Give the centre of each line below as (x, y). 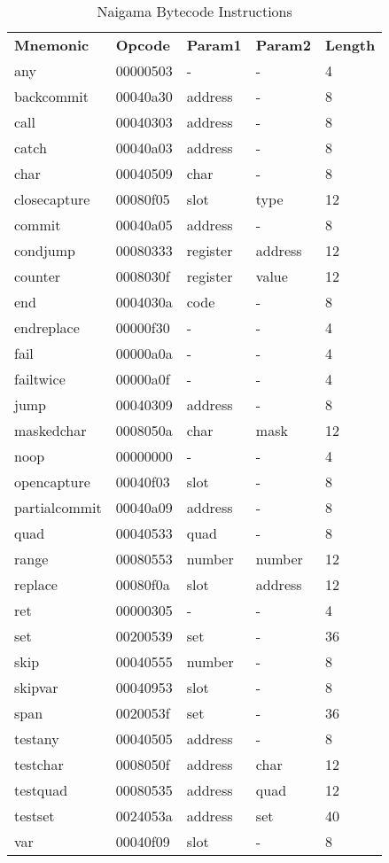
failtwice (40, 379)
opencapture (52, 482)
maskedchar (51, 430)
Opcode (143, 45)
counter (38, 276)
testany (37, 739)
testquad (41, 790)
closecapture (52, 199)
